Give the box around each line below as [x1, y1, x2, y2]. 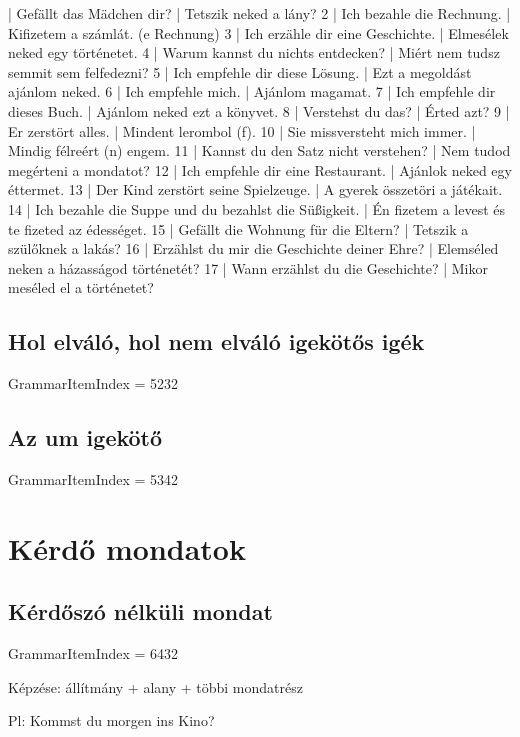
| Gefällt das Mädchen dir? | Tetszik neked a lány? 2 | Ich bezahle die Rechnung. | [8, 3, 511, 23]
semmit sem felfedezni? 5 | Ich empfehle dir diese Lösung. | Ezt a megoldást [8, 61, 472, 82]
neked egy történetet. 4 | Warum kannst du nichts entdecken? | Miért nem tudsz [8, 42, 500, 63]
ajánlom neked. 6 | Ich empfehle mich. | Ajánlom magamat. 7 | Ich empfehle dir [8, 81, 496, 102]
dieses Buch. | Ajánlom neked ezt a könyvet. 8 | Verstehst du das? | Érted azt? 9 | [8, 100, 510, 121]
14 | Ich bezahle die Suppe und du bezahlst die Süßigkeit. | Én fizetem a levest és [8, 198, 506, 219]
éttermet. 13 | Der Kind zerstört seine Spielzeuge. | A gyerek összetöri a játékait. [8, 179, 503, 200]
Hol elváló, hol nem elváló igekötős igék [8, 326, 425, 357]
